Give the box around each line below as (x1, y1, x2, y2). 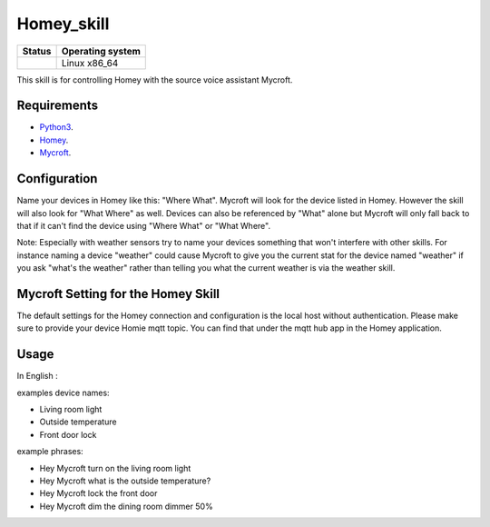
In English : (16, 371, 58, 382)
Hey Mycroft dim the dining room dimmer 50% (39, 501, 213, 512)
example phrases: (16, 446, 83, 457)
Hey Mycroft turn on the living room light (39, 462, 191, 473)
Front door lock (39, 429, 97, 440)
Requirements (16, 98, 99, 114)
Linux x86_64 (61, 56, 119, 69)
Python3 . (39, 122, 73, 133)
